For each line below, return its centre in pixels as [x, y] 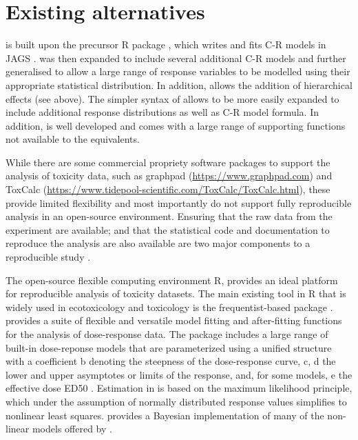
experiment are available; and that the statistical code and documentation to [168, 229]
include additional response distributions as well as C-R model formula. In [162, 112]
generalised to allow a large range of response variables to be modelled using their [178, 71]
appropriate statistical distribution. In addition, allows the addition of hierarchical [179, 84]
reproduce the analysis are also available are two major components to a [158, 243]
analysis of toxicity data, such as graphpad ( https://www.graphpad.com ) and [169, 176]
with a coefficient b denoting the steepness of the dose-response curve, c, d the [171, 361]
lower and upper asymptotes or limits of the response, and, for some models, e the [179, 374]
